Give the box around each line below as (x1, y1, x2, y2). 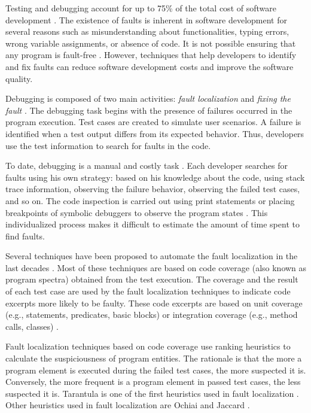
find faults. (5, 229, 45, 242)
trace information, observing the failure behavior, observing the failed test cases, (5, 183, 300, 195)
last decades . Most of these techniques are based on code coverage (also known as (5, 261, 307, 274)
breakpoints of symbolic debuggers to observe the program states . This (5, 206, 268, 218)
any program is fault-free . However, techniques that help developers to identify (5, 48, 297, 61)
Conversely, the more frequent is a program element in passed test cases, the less (5, 375, 301, 388)
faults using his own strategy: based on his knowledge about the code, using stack (5, 171, 305, 183)
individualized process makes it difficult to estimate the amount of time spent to (5, 218, 300, 230)
